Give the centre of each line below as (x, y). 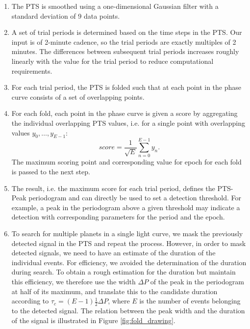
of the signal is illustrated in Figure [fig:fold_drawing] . (93, 320)
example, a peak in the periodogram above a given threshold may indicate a (126, 207)
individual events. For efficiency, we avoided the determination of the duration (129, 262)
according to (30, 301)
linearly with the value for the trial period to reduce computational (112, 61)
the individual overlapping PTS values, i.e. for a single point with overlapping (128, 123)
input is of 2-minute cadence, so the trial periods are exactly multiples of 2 (124, 41)
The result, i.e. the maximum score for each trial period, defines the (113, 188)
